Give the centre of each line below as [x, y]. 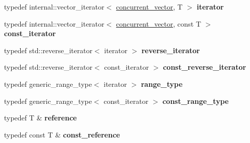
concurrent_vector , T [149, 7]
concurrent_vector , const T [159, 23]
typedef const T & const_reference [62, 134]
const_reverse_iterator [205, 67]
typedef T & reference [40, 118]
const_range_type [195, 101]
